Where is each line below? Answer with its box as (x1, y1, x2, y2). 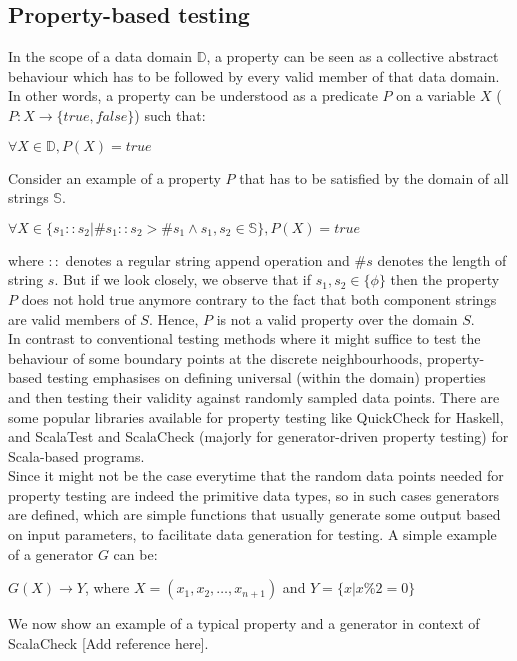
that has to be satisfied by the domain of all (239, 167, 509, 188)
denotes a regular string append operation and (65, 249, 350, 270)
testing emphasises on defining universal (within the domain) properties (46, 367, 486, 388)
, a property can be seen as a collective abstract (206, 46, 499, 67)
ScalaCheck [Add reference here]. (8, 632, 209, 653)
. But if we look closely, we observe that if (54, 269, 312, 290)
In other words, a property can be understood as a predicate (8, 85, 378, 106)
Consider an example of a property (8, 167, 221, 188)
